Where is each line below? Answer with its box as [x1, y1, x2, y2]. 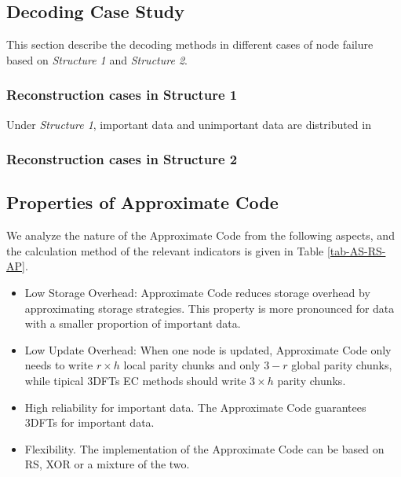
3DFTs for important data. [24, 414, 155, 431]
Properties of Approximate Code [6, 190, 279, 215]
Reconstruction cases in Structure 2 [6, 149, 238, 169]
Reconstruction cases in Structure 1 [6, 85, 238, 105]
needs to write [24, 357, 93, 373]
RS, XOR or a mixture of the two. [24, 456, 190, 472]
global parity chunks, [291, 357, 392, 373]
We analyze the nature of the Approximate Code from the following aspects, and [6, 227, 395, 244]
